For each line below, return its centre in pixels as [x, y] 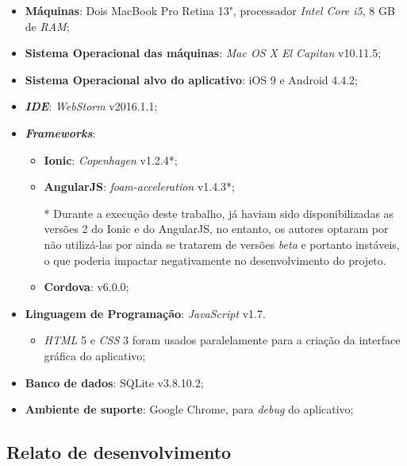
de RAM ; [47, 26]
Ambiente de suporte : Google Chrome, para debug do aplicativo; [189, 409]
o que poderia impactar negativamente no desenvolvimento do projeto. [215, 260]
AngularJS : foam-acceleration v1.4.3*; [139, 186]
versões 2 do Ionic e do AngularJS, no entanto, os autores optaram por [216, 229]
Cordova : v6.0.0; [86, 287]
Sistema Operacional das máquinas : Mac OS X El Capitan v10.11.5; [203, 53]
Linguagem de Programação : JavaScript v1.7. [145, 313]
